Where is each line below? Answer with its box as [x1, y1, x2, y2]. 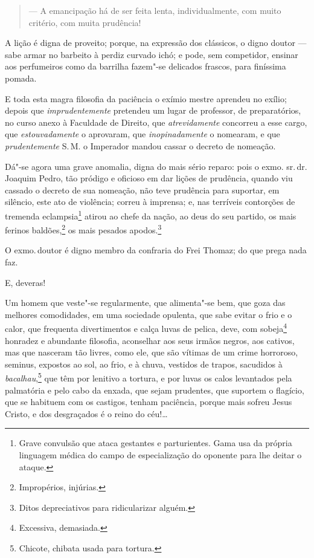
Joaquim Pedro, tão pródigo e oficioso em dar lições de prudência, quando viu [5, 172, 293, 184]
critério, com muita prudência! [28, 16, 141, 28]
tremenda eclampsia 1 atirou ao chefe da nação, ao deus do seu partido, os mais [5, 207, 296, 222]
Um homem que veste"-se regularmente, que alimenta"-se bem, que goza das [5, 296, 286, 309]
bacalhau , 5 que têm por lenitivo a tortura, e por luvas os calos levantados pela [5, 370, 292, 384]
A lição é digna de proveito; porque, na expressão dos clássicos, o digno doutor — [5, 36, 307, 49]
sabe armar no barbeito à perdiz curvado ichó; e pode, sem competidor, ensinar [5, 48, 298, 60]
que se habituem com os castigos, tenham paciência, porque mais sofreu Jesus [5, 395, 292, 408]
